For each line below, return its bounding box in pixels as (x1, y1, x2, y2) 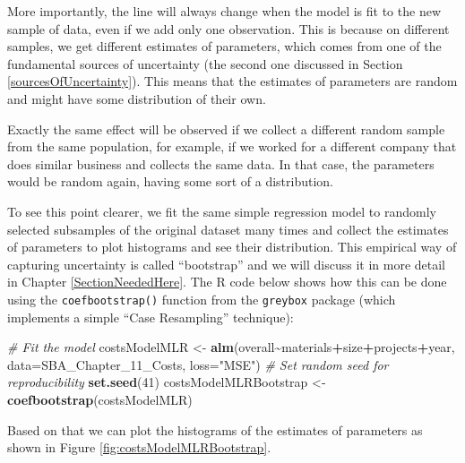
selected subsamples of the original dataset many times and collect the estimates (7, 219, 449, 238)
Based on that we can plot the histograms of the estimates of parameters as (7, 420, 423, 439)
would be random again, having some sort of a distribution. (7, 172, 333, 191)
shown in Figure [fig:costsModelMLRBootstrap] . (7, 438, 271, 457)
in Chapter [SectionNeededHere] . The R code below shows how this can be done (7, 272, 447, 291)
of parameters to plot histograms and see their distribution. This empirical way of (7, 237, 457, 256)
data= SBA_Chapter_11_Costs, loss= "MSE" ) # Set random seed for (7, 355, 389, 373)
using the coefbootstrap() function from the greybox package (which (7, 289, 396, 308)
